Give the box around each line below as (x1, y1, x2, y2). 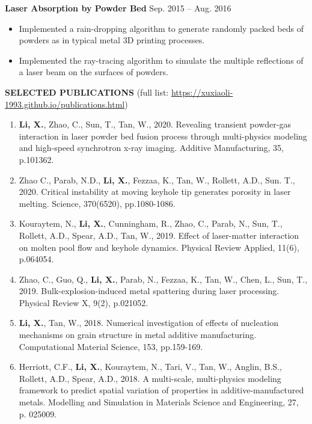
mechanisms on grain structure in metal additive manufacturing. (19, 328, 257, 341)
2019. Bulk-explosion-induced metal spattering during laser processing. (19, 284, 280, 297)
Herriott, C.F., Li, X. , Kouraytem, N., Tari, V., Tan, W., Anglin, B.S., (19, 360, 282, 373)
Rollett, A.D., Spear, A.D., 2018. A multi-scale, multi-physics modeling (19, 372, 281, 384)
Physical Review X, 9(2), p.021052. (19, 296, 148, 309)
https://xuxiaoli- (171, 85, 233, 98)
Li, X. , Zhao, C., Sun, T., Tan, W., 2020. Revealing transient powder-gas (19, 118, 291, 131)
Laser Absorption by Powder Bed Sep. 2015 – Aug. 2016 (5, 2, 231, 14)
